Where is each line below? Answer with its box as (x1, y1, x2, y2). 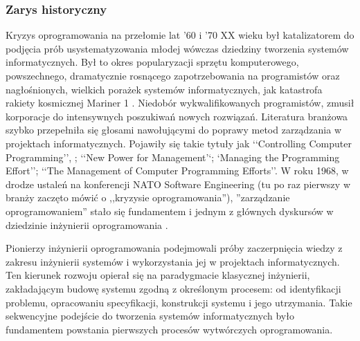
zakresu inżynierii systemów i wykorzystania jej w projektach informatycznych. (6, 254, 340, 268)
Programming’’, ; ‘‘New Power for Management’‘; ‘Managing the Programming (6, 149, 340, 164)
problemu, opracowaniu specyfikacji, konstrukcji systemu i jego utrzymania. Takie (6, 295, 352, 309)
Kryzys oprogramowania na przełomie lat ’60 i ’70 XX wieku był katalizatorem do (6, 28, 354, 42)
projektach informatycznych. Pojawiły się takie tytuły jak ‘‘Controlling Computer (6, 136, 352, 150)
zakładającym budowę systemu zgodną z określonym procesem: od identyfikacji (6, 281, 341, 295)
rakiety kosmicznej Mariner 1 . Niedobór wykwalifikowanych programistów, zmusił (6, 95, 354, 110)
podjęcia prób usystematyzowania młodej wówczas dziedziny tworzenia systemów (6, 41, 349, 55)
